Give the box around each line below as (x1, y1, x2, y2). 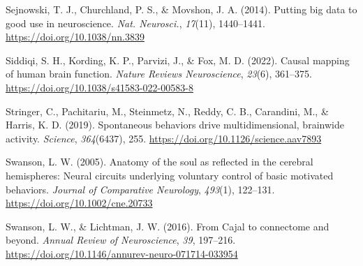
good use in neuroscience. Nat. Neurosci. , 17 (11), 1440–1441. (6, 15, 265, 30)
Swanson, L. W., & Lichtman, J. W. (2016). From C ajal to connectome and (6, 219, 329, 233)
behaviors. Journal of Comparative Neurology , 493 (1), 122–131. (6, 182, 275, 196)
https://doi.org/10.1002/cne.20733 (6, 195, 153, 210)
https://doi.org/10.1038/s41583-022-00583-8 (6, 80, 193, 94)
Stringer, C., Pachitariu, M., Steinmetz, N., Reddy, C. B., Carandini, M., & (6, 103, 329, 118)
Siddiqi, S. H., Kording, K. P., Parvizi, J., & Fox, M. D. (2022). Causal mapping (6, 52, 350, 67)
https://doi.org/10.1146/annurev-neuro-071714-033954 (6, 246, 238, 260)
